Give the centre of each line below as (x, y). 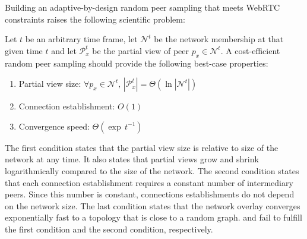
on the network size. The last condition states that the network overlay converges (153, 205)
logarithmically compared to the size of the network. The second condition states (152, 170)
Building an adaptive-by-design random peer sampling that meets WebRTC (143, 7)
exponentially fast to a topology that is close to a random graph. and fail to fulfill (153, 217)
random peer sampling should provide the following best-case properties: (137, 63)
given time (24, 50)
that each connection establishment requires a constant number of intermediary (149, 182)
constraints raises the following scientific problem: (95, 19)
